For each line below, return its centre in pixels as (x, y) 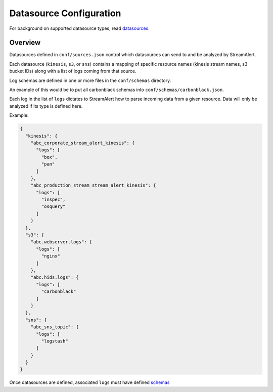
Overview (25, 43)
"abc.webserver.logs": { (61, 242)
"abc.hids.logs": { (55, 277)
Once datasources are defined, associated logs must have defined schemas (89, 382)
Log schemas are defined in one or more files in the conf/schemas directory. (90, 80)
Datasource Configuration (65, 13)
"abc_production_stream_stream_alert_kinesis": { (93, 185)
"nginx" (51, 256)
